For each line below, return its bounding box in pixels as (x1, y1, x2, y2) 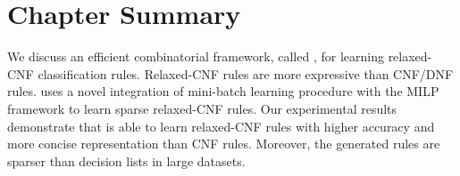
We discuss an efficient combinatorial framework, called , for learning (7, 47, 384, 66)
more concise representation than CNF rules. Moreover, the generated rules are (7, 134, 440, 153)
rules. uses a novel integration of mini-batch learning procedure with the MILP (7, 82, 439, 100)
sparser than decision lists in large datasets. (7, 151, 246, 170)
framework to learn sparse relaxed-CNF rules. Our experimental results (7, 99, 397, 117)
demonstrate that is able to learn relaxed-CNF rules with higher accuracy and (7, 116, 435, 135)
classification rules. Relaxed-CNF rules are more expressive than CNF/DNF (38, 64, 454, 83)
